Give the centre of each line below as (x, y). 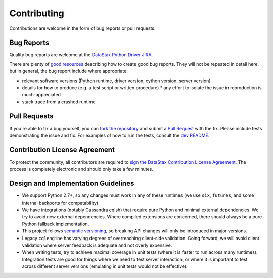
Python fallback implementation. (56, 224)
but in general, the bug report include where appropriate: (69, 71)
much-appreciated (41, 95)
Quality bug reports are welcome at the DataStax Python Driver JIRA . (81, 55)
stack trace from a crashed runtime (59, 102)
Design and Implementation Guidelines (72, 184)
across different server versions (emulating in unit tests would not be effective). (105, 266)
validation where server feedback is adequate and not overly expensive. (97, 245)
